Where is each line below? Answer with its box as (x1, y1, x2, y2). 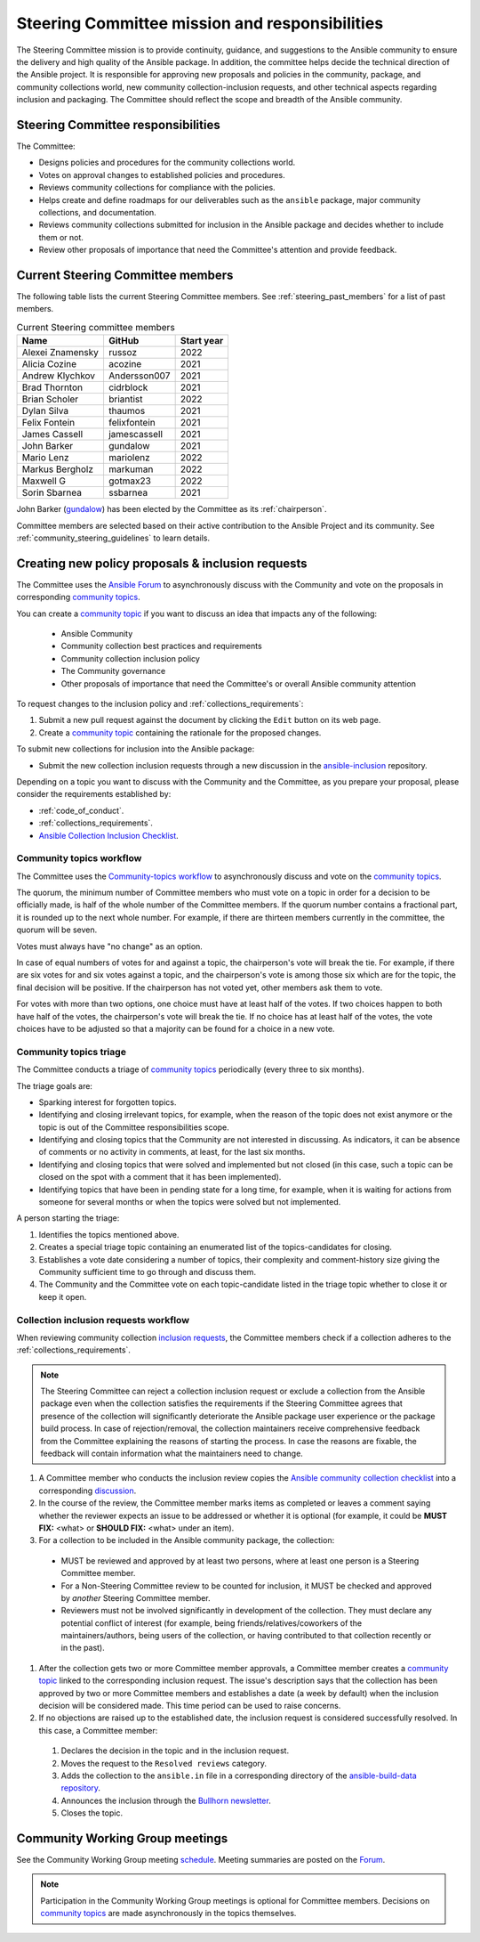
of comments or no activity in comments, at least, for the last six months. (38, 1147, 306, 1158)
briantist (108, 393, 143, 405)
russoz (108, 346, 138, 359)
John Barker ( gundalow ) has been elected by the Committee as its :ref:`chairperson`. (16, 504, 327, 515)
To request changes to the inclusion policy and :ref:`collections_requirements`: (16, 699, 304, 710)
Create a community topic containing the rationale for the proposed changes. (38, 727, 322, 738)
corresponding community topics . (16, 592, 141, 603)
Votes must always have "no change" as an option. (16, 940, 204, 952)
